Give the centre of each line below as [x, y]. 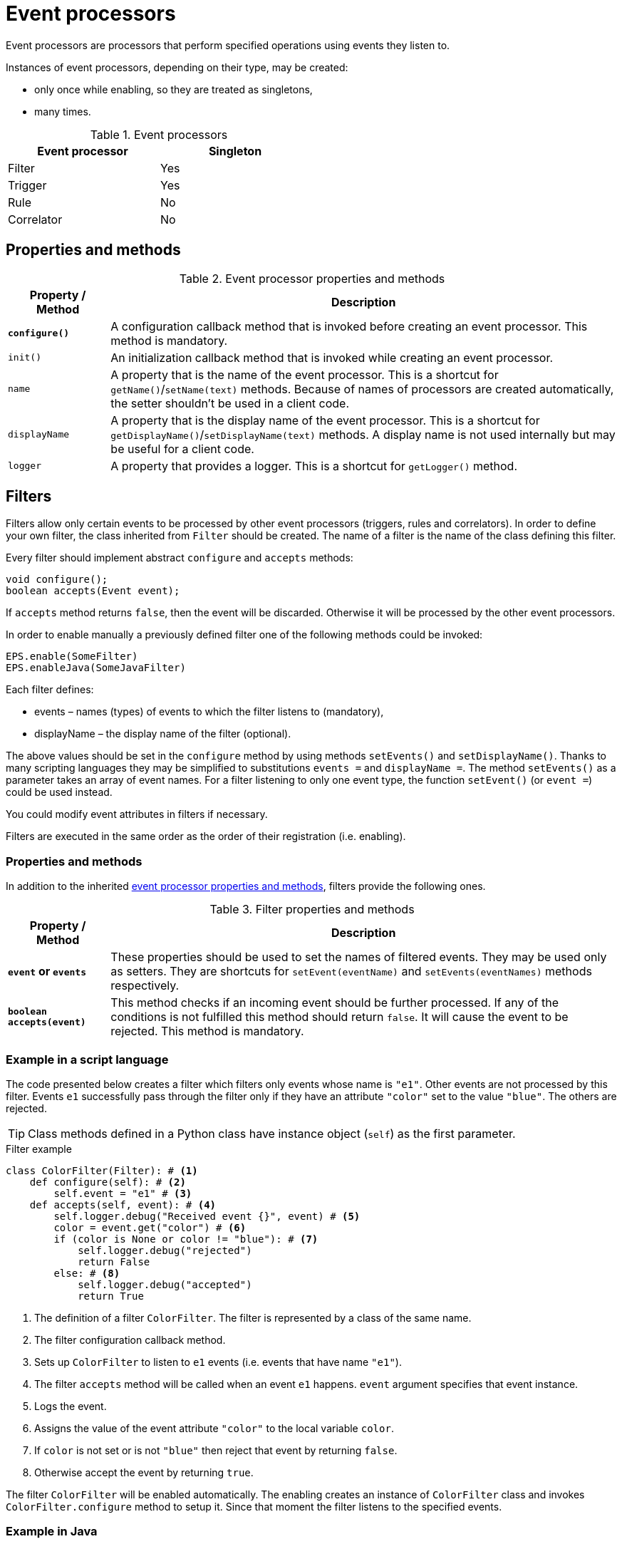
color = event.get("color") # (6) [150, 1227]
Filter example [39, 1149]
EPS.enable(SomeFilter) [72, 657]
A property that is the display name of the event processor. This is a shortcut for [325, 420]
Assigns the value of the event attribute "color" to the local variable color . [214, 1428]
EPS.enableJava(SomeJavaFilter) [96, 668]
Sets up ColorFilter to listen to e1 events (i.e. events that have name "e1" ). [218, 1362]
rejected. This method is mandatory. [207, 1031]
